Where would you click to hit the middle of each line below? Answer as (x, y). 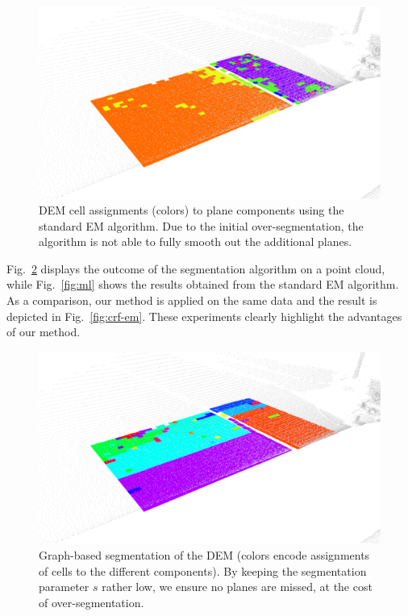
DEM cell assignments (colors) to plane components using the (192, 210)
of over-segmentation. (92, 602)
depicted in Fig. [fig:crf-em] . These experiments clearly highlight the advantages (204, 316)
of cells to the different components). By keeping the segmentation (203, 570)
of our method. (44, 332)
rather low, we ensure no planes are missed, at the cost (237, 587)
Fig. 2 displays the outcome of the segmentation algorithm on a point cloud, (196, 268)
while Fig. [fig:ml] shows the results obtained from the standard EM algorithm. (203, 284)
